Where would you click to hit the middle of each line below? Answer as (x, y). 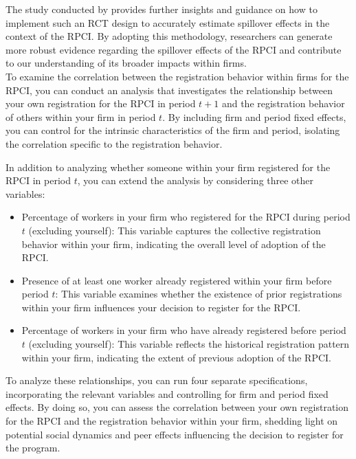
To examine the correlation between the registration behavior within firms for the (177, 76)
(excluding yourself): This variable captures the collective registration (175, 230)
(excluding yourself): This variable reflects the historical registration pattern (189, 344)
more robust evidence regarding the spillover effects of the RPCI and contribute (174, 49)
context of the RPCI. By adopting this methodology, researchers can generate (169, 36)
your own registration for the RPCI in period (101, 103)
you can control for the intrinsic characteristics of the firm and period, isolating (173, 130)
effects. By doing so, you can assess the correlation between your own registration (177, 407)
